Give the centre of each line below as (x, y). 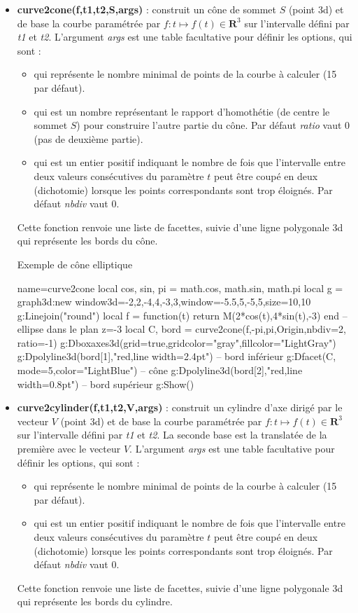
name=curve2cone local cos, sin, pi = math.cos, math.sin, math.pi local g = (180, 288)
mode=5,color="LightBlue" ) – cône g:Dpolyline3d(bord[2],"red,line (160, 370)
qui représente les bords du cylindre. (95, 601)
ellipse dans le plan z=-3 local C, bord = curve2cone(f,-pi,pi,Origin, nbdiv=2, (181, 329)
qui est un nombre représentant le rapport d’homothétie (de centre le (182, 111)
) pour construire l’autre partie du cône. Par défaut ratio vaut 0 (213, 125)
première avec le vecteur (69, 449)
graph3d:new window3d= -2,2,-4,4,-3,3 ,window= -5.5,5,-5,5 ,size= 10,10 (164, 302)
